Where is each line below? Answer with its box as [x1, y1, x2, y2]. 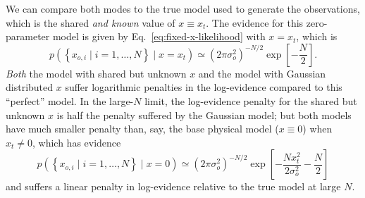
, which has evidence [32, 135, 121, 149]
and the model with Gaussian [198, 66, 326, 80]
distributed [6, 80, 54, 94]
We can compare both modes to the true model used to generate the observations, [6, 1, 360, 16]
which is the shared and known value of [6, 15, 175, 30]
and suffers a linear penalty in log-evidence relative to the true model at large [6, 179, 341, 194]
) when [302, 121, 333, 136]
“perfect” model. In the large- [6, 93, 134, 108]
